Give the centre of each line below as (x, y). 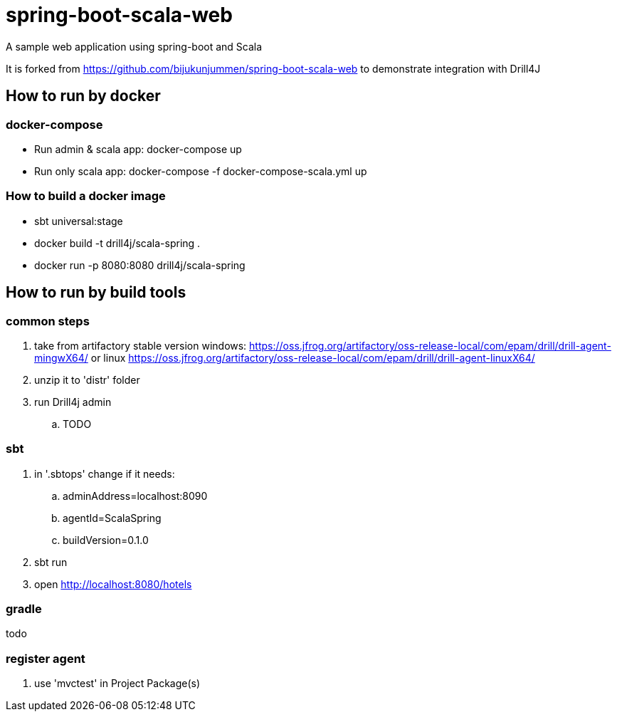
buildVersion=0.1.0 (106, 540)
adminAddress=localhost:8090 (135, 496)
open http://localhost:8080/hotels (113, 584)
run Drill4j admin (73, 402)
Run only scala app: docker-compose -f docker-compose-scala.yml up (201, 171)
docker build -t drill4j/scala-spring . (117, 243)
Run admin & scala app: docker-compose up (138, 149)
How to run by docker (83, 96)
